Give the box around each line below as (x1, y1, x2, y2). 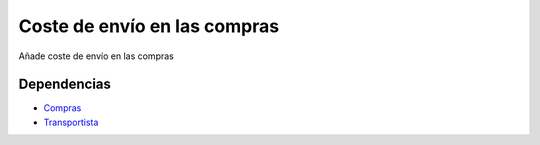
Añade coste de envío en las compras (18, 50, 174, 62)
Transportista (43, 116, 99, 128)
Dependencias (18, 76, 112, 93)
